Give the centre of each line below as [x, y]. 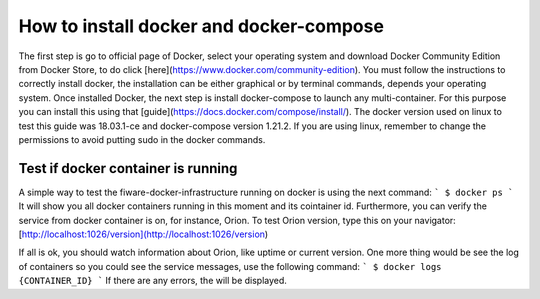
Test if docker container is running [128, 168]
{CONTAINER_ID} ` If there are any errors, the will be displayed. [152, 281]
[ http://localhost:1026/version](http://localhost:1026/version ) [143, 234]
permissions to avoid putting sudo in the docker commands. [142, 139]
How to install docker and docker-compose [201, 26]
